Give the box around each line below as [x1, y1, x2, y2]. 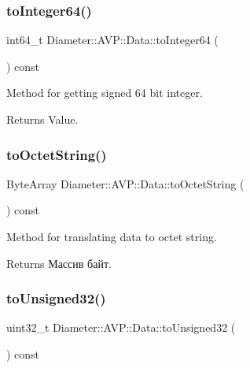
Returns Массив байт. [6, 255, 112, 271]
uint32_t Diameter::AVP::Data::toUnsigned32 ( [6, 319, 236, 336]
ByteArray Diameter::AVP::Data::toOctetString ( [6, 175, 244, 191]
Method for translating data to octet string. [6, 229, 217, 244]
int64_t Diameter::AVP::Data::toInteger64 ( [6, 32, 219, 48]
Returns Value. [6, 111, 79, 127]
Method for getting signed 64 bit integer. [6, 84, 203, 101]
